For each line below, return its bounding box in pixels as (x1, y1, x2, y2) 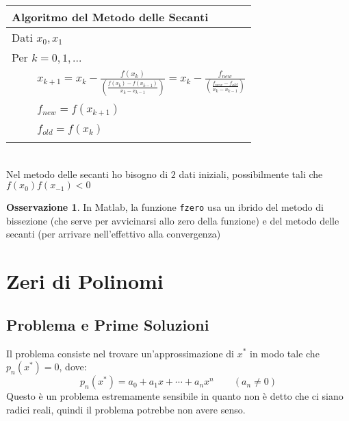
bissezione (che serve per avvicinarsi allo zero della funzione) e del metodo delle (6, 213, 339, 227)
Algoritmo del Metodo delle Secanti (12, 9, 209, 25)
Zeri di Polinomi (6, 267, 164, 295)
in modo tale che (249, 346, 320, 360)
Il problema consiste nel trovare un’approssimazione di (6, 346, 234, 360)
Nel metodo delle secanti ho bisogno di (6, 166, 168, 181)
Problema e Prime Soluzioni (6, 314, 209, 335)
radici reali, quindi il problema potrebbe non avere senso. (6, 402, 246, 416)
